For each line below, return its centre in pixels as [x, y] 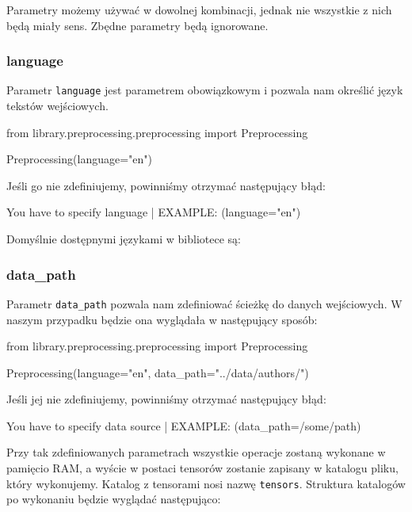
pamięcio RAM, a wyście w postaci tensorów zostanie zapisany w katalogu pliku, [202, 468]
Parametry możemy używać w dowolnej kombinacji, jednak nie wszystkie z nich [199, 10]
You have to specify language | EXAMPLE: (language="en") [154, 212]
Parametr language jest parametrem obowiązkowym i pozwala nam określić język [205, 90]
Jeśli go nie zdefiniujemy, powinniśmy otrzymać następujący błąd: [166, 185]
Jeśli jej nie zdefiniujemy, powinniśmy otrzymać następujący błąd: [166, 399]
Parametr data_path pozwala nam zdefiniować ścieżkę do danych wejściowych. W [204, 303]
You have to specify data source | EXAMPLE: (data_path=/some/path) [184, 425]
